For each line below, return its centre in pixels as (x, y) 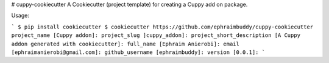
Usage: (20, 16)
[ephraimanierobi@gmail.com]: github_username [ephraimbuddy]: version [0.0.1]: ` (138, 52)
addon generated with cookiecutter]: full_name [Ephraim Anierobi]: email (126, 44)
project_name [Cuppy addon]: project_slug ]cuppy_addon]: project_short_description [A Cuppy (156, 35)
